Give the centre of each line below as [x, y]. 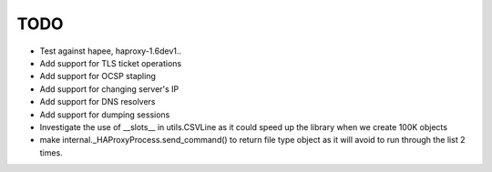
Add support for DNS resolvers [97, 102]
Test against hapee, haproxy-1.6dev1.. [111, 51]
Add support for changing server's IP [109, 89]
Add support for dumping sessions [105, 115]
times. [51, 152]
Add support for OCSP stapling [98, 76]
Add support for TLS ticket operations [111, 63]
